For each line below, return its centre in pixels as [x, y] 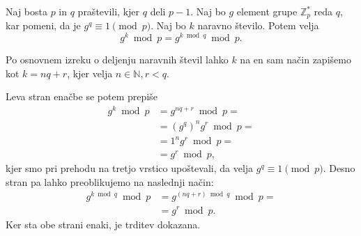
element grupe [267, 11]
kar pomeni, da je [43, 25]
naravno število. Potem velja [258, 25]
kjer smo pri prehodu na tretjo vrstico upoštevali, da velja [130, 168]
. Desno [339, 168]
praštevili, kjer [109, 11]
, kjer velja [90, 73]
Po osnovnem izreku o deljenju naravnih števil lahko [117, 60]
